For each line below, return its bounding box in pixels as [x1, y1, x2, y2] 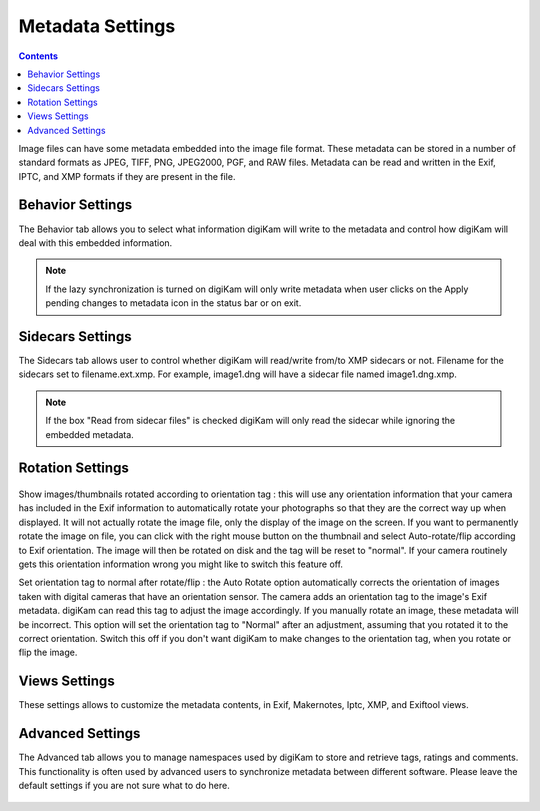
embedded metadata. [45, 428, 134, 440]
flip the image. [18, 646, 78, 659]
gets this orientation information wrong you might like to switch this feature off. [18, 558, 344, 570]
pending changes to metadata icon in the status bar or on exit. [45, 297, 302, 309]
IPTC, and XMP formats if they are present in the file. [18, 170, 236, 182]
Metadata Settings [18, 15, 176, 37]
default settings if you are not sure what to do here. [18, 779, 230, 791]
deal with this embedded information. [18, 236, 173, 249]
